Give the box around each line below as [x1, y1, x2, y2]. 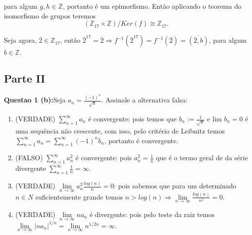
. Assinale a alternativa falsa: [101, 95, 187, 105]
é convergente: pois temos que [88, 114, 177, 124]
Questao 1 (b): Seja [4, 95, 66, 105]
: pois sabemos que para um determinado [114, 181, 236, 191]
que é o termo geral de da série [156, 152, 248, 163]
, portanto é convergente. [104, 135, 179, 145]
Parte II [4, 71, 46, 86]
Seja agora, [4, 35, 37, 45]
